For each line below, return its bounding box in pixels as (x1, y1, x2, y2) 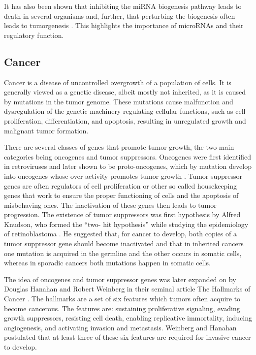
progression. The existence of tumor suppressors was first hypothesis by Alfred (4, 209, 241, 220)
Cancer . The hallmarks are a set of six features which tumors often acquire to (4, 293, 241, 304)
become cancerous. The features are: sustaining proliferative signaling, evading (4, 303, 240, 313)
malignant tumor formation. (4, 125, 89, 135)
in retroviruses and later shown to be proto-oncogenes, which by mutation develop (4, 161, 252, 171)
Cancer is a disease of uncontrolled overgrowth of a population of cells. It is (4, 77, 231, 87)
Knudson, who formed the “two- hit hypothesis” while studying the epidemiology (4, 219, 249, 229)
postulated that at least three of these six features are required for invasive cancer (4, 332, 251, 342)
